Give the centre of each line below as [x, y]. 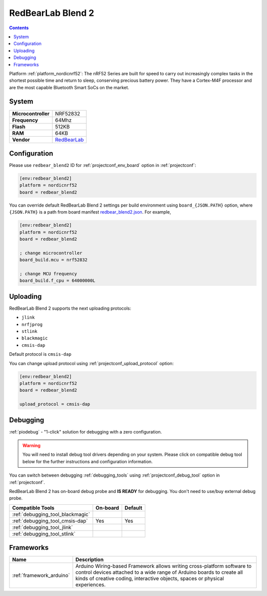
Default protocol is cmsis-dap [40, 354]
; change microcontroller [51, 253]
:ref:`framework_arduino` [41, 576]
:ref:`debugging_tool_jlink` [43, 527]
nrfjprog [32, 324]
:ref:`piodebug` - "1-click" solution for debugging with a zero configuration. [86, 432]
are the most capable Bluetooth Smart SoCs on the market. [69, 87]
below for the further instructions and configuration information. [88, 461]
